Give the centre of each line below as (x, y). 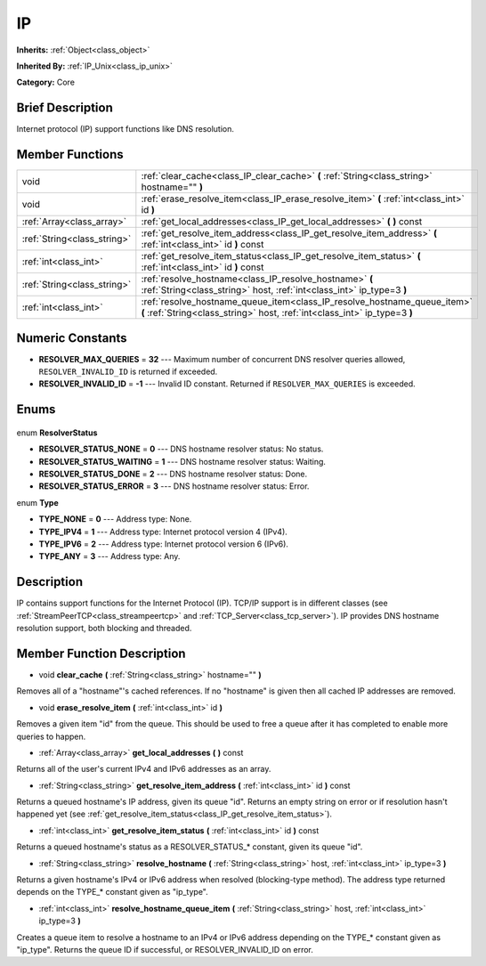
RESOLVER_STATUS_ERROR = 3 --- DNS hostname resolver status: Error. (174, 486)
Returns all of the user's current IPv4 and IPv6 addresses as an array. (144, 769)
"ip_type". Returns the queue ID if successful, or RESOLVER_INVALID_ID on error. (165, 949)
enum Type (37, 502)
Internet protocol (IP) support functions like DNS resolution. (126, 129)
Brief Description (65, 108)
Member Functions (70, 154)
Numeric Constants (72, 338)
